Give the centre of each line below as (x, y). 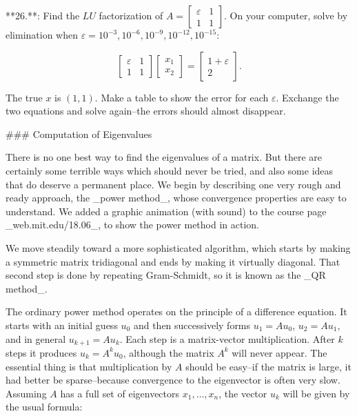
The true (24, 97)
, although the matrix (169, 352)
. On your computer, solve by (286, 15)
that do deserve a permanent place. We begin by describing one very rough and (173, 184)
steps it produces (41, 352)
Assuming (26, 393)
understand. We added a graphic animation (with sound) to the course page (166, 211)
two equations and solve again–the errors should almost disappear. (146, 111)
